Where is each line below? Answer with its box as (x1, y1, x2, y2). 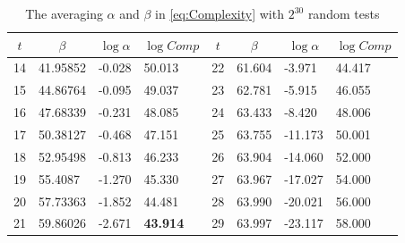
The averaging (25, 4, 103, 22)
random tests (307, 4, 380, 22)
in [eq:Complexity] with (155, 4, 284, 22)
